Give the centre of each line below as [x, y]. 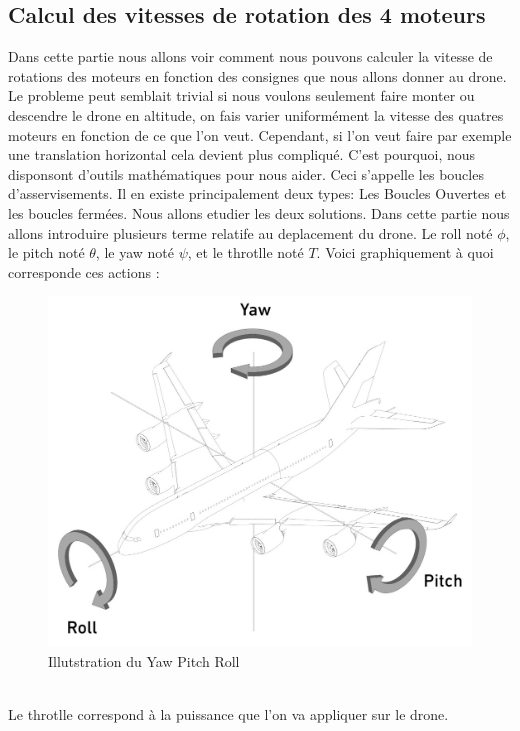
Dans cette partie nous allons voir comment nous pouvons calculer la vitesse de [250, 56]
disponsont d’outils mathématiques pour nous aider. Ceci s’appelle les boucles [246, 173]
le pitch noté [46, 252]
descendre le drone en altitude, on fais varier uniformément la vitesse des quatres [256, 114]
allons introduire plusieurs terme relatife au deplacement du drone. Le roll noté [250, 232]
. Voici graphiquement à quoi [405, 252]
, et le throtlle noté [245, 252]
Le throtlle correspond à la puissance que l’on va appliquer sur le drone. [228, 713]
